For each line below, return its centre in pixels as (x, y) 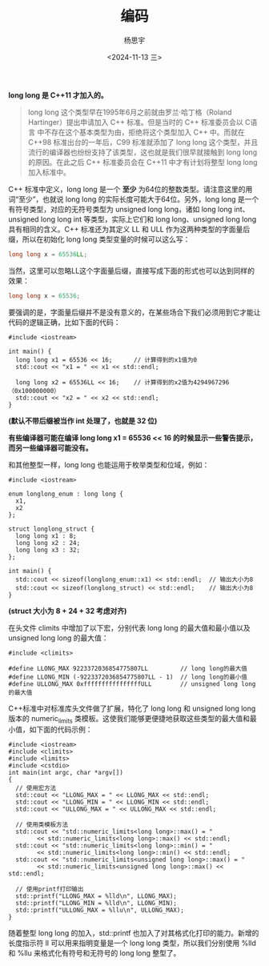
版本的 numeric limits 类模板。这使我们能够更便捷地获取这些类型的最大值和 (129, 719)
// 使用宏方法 (36, 788)
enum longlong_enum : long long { (66, 494)
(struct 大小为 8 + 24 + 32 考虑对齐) (68, 611)
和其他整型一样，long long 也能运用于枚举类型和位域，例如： (109, 464)
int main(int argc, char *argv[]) (66, 773)
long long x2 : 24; (48, 543)
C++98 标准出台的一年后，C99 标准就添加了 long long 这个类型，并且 (143, 142)
